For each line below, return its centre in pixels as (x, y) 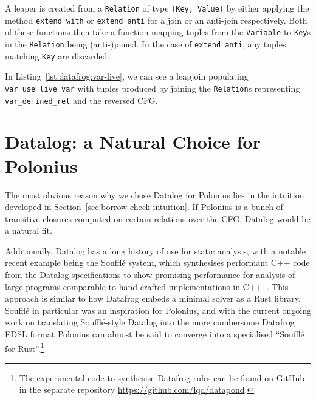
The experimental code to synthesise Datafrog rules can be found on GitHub (162, 377)
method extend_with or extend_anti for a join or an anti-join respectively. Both (156, 20)
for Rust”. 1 (25, 347)
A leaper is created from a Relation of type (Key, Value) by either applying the (157, 8)
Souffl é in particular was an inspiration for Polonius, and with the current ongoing (158, 310)
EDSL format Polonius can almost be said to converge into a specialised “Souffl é (155, 334)
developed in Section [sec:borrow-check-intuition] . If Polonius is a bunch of (144, 207)
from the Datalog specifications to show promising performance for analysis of (150, 275)
